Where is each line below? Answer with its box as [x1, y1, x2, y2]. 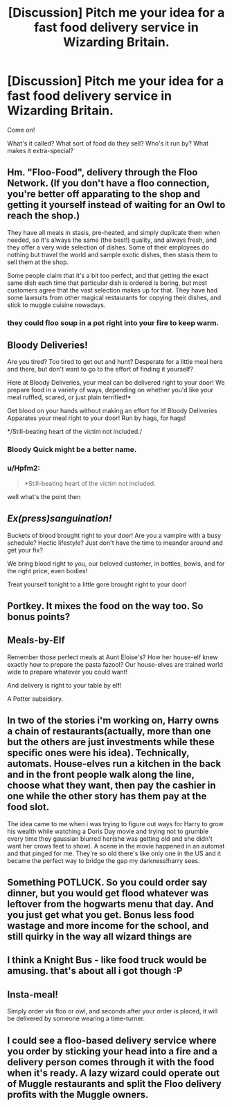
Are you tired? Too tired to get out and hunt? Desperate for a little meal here [7, 358, 223, 366]
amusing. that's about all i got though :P [7, 965, 183, 977]
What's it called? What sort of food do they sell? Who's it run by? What [7, 139, 209, 147]
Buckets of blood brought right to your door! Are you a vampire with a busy [7, 531, 222, 539]
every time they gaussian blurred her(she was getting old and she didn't [7, 834, 213, 843]
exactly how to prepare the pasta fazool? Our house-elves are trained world [7, 660, 224, 668]
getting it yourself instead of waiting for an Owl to [7, 199, 226, 211]
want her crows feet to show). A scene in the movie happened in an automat [7, 842, 225, 850]
